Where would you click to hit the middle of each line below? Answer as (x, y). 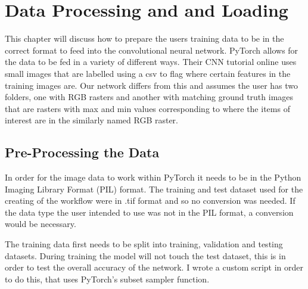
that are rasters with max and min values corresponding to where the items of (147, 108)
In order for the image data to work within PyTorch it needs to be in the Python (153, 177)
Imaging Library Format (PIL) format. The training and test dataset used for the (154, 189)
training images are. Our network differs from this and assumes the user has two (152, 85)
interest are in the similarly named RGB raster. (92, 120)
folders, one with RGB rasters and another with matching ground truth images (149, 97)
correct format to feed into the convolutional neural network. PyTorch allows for (152, 50)
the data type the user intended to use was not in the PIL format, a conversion (149, 212)
